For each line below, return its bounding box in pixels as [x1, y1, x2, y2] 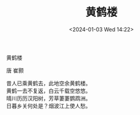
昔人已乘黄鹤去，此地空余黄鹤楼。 [6, 79, 91, 87]
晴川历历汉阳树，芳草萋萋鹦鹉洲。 [6, 95, 91, 102]
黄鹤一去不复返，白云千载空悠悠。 [6, 87, 91, 94]
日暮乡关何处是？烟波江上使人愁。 [6, 102, 91, 109]
